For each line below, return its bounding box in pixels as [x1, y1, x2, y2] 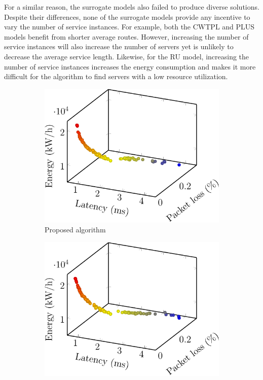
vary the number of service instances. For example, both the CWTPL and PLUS [4, 21, 255, 32]
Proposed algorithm [45, 224, 106, 235]
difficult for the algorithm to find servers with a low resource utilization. [4, 71, 228, 82]
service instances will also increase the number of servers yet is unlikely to [4, 41, 234, 52]
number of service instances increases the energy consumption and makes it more [4, 61, 256, 72]
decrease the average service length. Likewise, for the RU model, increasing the [4, 51, 249, 61]
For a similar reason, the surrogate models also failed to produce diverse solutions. [4, 2, 259, 12]
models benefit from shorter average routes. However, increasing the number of [4, 31, 249, 42]
